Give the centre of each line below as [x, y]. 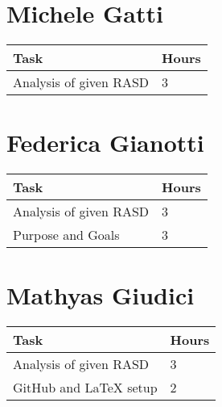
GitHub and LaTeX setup [85, 388]
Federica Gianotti [105, 143]
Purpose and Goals [66, 235]
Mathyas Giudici [101, 295]
